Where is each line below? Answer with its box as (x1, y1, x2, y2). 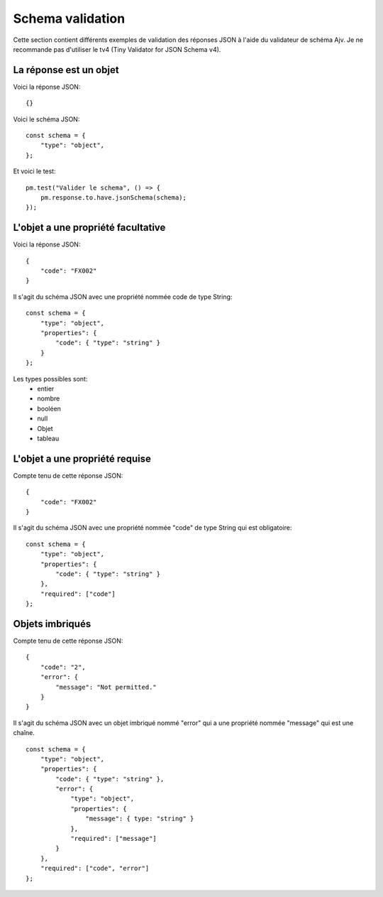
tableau (37, 434, 60, 442)
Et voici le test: (13, 167, 56, 175)
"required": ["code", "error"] (40, 864, 150, 873)
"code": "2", (40, 663, 86, 671)
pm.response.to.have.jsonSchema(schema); (40, 193, 187, 202)
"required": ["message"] (70, 835, 157, 843)
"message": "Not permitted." (55, 683, 157, 691)
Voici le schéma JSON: (13, 114, 80, 124)
